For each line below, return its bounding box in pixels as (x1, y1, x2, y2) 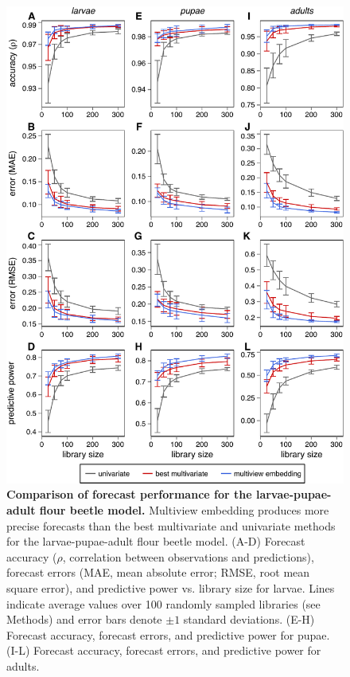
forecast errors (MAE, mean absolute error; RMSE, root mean (6, 564, 310, 581)
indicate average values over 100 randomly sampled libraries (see (6, 595, 321, 612)
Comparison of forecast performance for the (6, 486, 252, 503)
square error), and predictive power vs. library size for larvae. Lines (6, 580, 335, 597)
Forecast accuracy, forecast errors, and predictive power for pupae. (6, 626, 330, 643)
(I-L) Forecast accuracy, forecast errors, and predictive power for (6, 642, 321, 659)
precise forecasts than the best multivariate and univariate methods (6, 517, 336, 534)
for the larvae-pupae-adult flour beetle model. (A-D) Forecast (6, 533, 305, 550)
